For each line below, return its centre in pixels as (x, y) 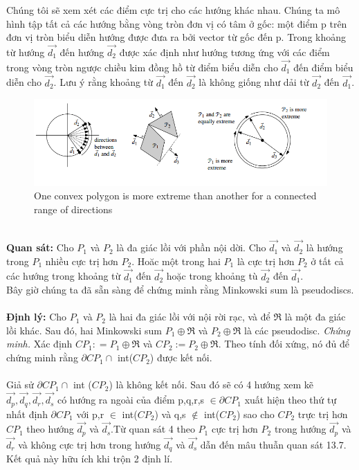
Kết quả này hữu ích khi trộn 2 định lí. (90, 459)
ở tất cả (327, 261)
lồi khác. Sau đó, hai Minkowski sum (84, 330)
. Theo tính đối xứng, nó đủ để (284, 344)
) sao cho (255, 414)
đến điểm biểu (323, 67)
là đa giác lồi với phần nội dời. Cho (191, 247)
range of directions (73, 209)
